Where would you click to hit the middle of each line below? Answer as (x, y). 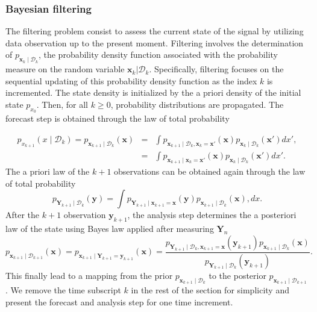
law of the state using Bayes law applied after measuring (110, 229)
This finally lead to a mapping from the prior (89, 275)
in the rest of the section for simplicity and (210, 289)
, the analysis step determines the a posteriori (212, 215)
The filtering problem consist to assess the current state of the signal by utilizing (155, 31)
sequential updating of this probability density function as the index (131, 80)
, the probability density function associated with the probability (158, 55)
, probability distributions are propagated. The (197, 104)
